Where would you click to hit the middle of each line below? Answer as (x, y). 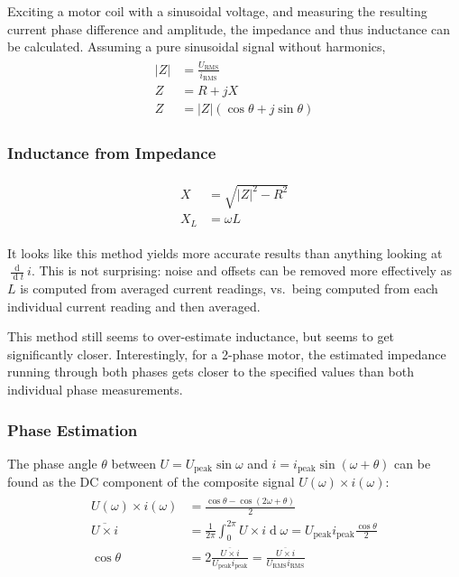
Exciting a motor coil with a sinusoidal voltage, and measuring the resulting (217, 11)
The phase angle (52, 463)
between (133, 463)
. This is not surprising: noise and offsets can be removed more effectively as (242, 270)
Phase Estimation (73, 429)
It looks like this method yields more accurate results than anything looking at (225, 252)
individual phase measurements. (95, 390)
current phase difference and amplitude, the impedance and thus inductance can (229, 28)
